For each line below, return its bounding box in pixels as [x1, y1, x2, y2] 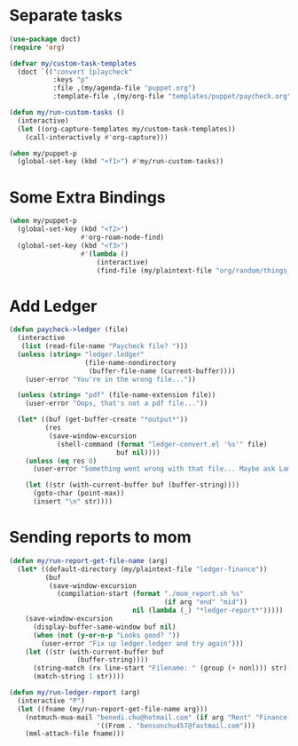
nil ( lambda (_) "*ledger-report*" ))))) [131, 606, 284, 615]
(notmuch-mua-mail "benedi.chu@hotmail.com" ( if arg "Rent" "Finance [25, 712, 288, 722]
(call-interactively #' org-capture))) [25, 132, 169, 142]
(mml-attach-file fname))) [25, 729, 125, 738]
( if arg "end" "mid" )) [163, 598, 248, 607]
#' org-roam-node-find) [80, 233, 165, 242]
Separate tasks [9, 5, 123, 26]
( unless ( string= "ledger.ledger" [17, 350, 145, 359]
